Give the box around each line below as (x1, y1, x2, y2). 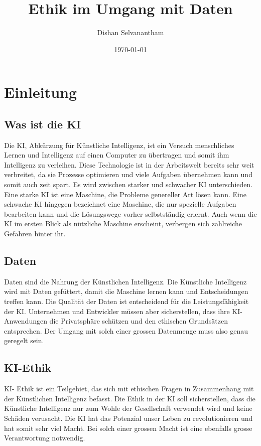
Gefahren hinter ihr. (4, 228, 66, 239)
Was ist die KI (4, 116, 81, 131)
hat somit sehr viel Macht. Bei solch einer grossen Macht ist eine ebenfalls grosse (4, 422, 252, 433)
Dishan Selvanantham (97, 27, 164, 38)
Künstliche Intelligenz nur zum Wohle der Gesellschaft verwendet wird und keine (4, 403, 252, 413)
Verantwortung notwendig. (4, 432, 85, 443)
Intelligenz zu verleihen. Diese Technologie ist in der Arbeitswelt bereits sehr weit (4, 159, 254, 170)
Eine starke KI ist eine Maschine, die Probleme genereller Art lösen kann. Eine (4, 189, 246, 199)
